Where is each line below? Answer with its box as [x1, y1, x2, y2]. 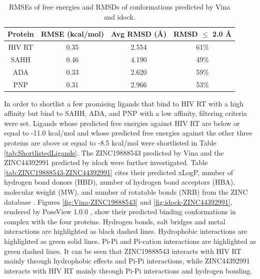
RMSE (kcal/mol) [40, 29, 104, 39]
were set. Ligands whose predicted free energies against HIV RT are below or [4, 117, 240, 128]
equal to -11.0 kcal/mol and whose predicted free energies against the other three [4, 127, 252, 138]
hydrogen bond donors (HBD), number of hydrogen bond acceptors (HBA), [4, 177, 235, 187]
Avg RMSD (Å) [111, 29, 167, 39]
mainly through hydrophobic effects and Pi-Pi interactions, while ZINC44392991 [4, 255, 250, 266]
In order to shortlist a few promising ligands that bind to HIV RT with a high [4, 98, 244, 108]
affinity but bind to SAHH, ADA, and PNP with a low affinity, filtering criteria [4, 108, 247, 118]
